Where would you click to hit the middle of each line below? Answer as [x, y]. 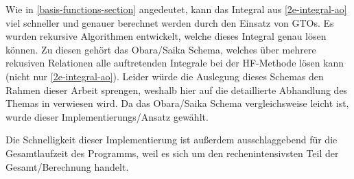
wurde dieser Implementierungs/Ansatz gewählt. [107, 116]
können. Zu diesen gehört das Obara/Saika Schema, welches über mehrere [161, 49]
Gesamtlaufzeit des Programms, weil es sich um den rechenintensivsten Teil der [172, 153]
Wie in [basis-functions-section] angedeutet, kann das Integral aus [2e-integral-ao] [176, 9]
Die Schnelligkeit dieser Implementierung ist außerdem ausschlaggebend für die [172, 140]
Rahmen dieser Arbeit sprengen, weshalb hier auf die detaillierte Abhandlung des [177, 89]
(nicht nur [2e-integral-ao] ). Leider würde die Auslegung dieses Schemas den [165, 76]
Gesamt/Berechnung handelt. [67, 166]
